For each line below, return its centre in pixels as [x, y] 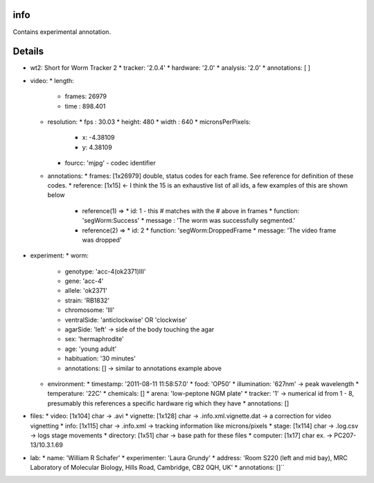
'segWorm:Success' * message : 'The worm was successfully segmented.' [189, 221]
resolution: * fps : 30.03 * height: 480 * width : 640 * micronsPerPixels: [149, 122]
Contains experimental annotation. [62, 32]
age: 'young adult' [91, 349]
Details [28, 52]
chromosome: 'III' [90, 310]
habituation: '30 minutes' [100, 358]
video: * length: [52, 80]
